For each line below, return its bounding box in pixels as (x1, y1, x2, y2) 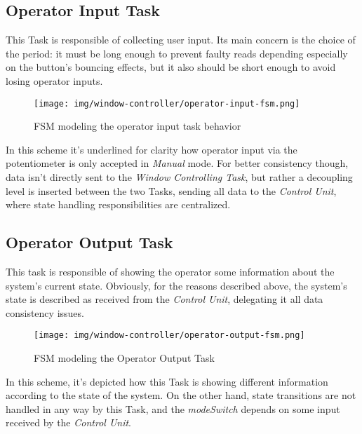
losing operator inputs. (6, 73, 103, 88)
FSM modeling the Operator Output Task (34, 351, 215, 365)
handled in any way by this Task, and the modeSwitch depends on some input (6, 401, 340, 416)
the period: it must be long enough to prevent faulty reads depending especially (6, 46, 348, 60)
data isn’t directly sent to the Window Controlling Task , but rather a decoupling (6, 170, 353, 184)
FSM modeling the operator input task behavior (34, 118, 241, 133)
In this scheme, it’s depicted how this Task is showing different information (6, 374, 328, 388)
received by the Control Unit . (6, 415, 132, 430)
